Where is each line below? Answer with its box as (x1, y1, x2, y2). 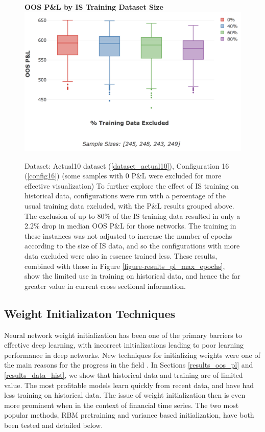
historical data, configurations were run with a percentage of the (25, 190, 226, 201)
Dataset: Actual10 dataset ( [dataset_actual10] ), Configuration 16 (25, 160, 229, 171)
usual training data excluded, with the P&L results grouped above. (25, 200, 234, 211)
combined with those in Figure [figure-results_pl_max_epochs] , (25, 260, 225, 271)
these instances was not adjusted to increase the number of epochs (25, 230, 232, 241)
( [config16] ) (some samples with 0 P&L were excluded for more (25, 170, 222, 181)
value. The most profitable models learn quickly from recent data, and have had (4, 379, 254, 390)
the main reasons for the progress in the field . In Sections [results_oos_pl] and (4, 359, 253, 370)
